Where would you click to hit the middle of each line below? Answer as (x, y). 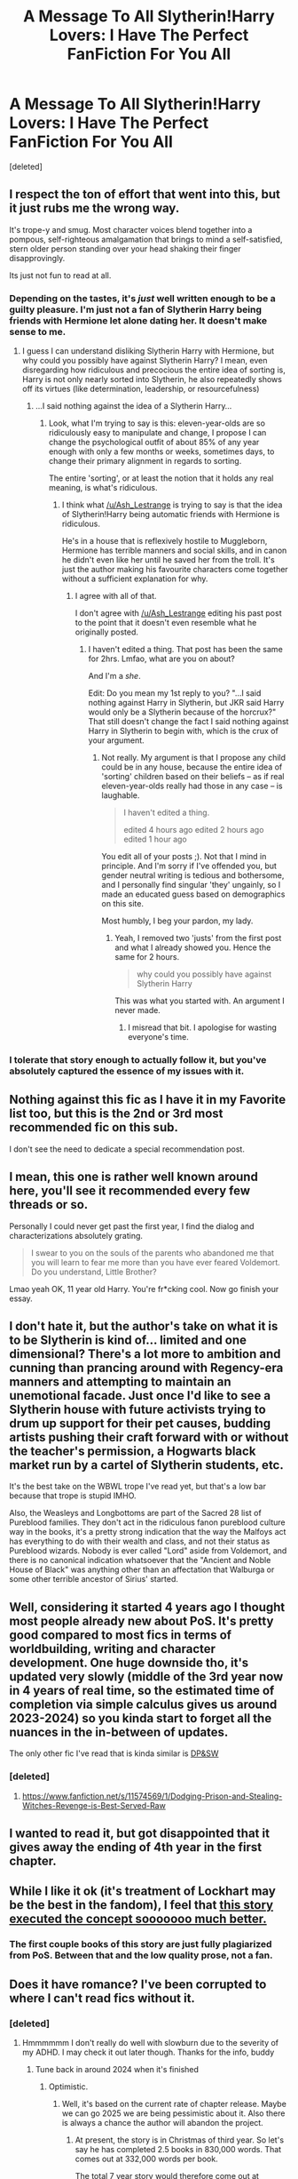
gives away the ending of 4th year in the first (136, 1847)
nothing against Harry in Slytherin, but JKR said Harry (186, 703)
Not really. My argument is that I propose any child (194, 758)
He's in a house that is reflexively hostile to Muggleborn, (165, 541)
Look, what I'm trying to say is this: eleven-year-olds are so (157, 423)
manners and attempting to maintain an (120, 1381)
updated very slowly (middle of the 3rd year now (146, 1676)
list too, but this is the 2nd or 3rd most (116, 1114)
